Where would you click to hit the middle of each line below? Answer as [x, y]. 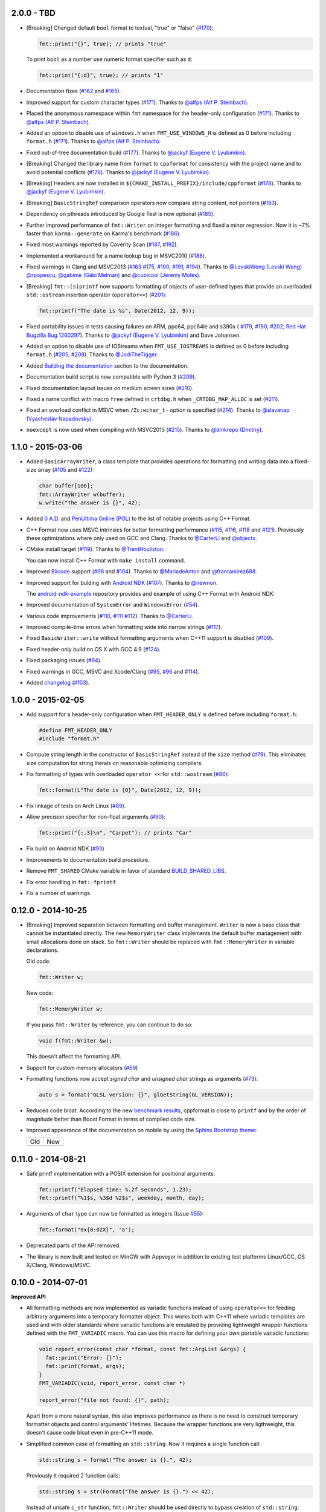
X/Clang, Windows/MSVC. [59, 1265]
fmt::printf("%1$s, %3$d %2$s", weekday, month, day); [122, 1198]
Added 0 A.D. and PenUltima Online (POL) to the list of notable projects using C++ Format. [139, 519]
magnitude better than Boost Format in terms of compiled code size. [111, 1119]
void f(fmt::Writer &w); [76, 1041]
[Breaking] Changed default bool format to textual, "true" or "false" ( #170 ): [120, 28]
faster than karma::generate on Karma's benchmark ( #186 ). [104, 233]
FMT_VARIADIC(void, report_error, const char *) [112, 1383]
